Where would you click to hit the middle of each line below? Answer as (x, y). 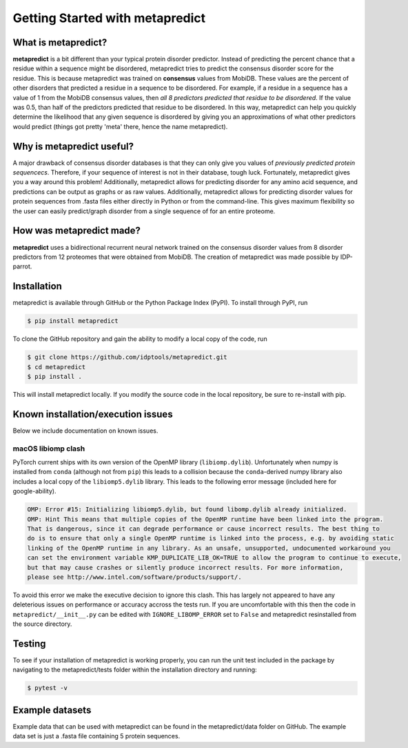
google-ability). (34, 491)
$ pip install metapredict (73, 321)
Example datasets (52, 710)
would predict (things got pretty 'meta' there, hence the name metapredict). (120, 126)
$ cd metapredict (57, 367)
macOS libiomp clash (49, 449)
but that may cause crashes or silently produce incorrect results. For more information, (185, 567)
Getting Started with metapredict (109, 18)
